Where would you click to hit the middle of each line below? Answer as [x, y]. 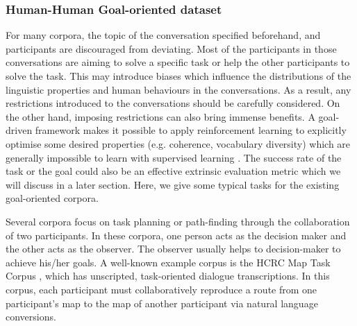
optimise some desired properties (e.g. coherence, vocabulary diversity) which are [178, 143]
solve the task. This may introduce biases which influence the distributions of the [178, 76]
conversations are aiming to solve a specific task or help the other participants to [178, 62]
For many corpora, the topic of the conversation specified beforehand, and [163, 35]
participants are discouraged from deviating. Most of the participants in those [171, 48]
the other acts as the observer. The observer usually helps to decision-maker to [173, 249]
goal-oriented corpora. [52, 198]
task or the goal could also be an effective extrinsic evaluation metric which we [173, 171]
